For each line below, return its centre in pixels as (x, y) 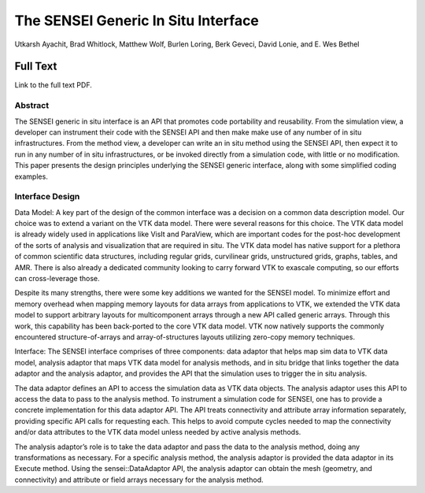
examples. (31, 176)
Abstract (32, 106)
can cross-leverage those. (57, 279)
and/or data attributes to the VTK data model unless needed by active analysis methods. (158, 432)
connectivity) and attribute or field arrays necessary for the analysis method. (139, 480)
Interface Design (47, 197)
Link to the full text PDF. (53, 85)
